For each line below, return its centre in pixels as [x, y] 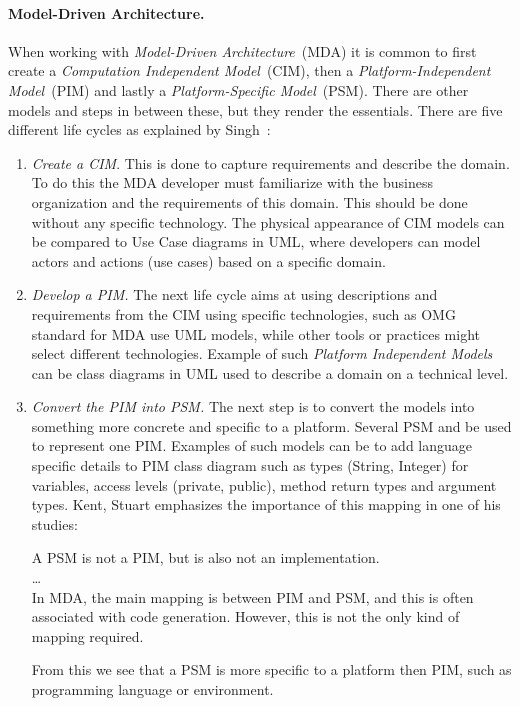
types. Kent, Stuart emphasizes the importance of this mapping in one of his [266, 504]
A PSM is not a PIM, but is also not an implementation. [205, 557]
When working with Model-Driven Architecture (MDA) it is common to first [242, 50]
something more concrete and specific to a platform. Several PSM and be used [271, 425]
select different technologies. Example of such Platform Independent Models [262, 353]
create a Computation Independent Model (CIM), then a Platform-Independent [249, 70]
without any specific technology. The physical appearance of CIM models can [268, 221]
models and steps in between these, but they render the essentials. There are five [255, 109]
